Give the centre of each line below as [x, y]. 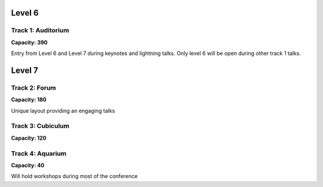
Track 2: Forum [33, 88]
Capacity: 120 [29, 138]
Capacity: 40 [28, 165]
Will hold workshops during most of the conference [74, 176]
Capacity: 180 [29, 100]
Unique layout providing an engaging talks [63, 111]
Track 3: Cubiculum [40, 126]
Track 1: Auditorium [40, 30]
